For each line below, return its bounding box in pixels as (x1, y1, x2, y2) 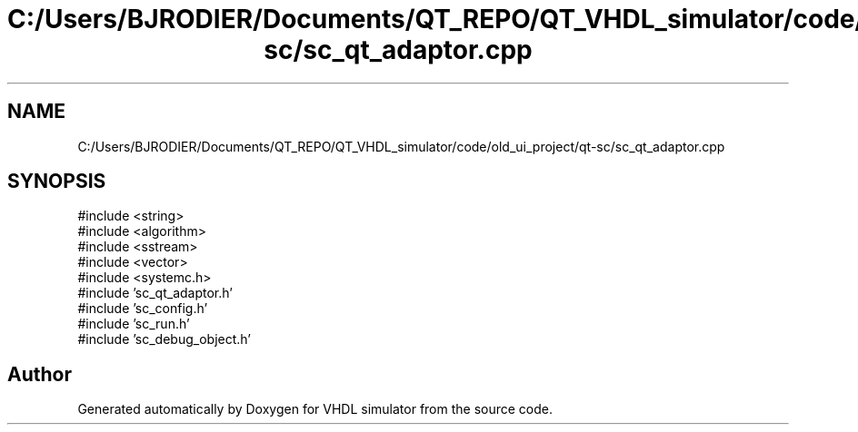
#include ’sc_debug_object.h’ (77, 331, 251, 348)
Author (7, 362, 72, 386)
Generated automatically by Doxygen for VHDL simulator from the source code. (77, 401, 554, 417)
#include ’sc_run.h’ (77, 316, 190, 332)
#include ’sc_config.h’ (77, 300, 208, 317)
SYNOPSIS (7, 170, 106, 193)
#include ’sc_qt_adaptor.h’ (77, 285, 233, 301)
